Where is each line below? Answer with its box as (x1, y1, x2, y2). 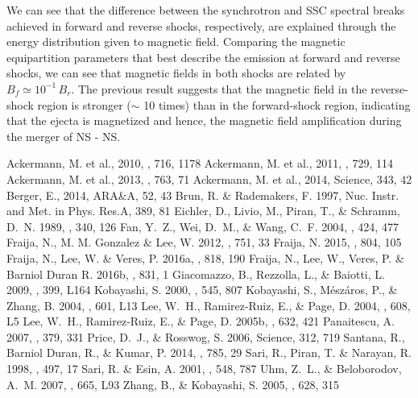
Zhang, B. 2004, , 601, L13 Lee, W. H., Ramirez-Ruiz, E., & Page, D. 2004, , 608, (6, 296, 411, 313)
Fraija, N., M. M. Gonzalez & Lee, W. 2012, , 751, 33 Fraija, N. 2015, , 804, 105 (6, 234, 402, 251)
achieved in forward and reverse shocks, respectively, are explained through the (6, 17, 396, 34)
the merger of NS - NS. (6, 127, 121, 144)
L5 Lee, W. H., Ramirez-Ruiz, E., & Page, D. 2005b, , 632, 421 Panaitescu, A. (6, 313, 395, 330)
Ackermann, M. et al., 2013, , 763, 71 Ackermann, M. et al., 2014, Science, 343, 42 (6, 170, 412, 187)
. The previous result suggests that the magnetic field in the (71, 80, 367, 97)
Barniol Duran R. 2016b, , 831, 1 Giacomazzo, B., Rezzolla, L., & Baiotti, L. (6, 265, 385, 282)
